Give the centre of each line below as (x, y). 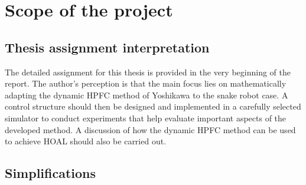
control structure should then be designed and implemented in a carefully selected (153, 106)
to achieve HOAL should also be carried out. (86, 141)
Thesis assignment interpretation (107, 47)
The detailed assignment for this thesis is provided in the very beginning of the (148, 72)
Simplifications (51, 173)
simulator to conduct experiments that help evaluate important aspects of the (146, 118)
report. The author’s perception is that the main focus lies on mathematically (146, 83)
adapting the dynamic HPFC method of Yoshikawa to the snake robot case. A (147, 95)
